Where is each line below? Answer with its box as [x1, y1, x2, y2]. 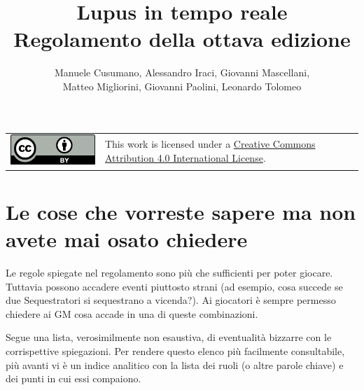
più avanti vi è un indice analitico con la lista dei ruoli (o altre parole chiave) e [6, 357, 344, 372]
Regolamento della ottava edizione [13, 25, 351, 53]
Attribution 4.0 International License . [104, 150, 266, 165]
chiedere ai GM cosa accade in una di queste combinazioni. [6, 306, 258, 321]
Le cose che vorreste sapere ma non [6, 197, 356, 225]
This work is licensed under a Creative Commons [104, 137, 316, 151]
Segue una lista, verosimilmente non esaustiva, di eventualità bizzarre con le [6, 330, 332, 344]
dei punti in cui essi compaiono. [6, 371, 141, 386]
